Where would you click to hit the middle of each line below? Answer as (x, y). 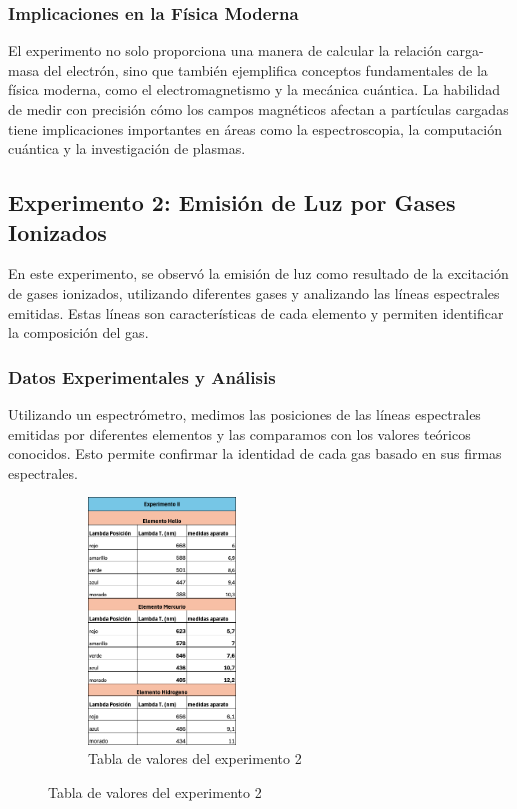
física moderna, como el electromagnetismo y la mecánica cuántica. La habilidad (254, 89)
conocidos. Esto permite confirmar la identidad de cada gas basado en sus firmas (255, 453)
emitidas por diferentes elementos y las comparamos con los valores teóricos (239, 433)
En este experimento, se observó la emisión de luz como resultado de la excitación (258, 273)
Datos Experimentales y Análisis (142, 376)
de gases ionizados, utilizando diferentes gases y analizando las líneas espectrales (254, 292)
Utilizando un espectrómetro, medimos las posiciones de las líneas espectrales (244, 413)
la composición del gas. (78, 332)
